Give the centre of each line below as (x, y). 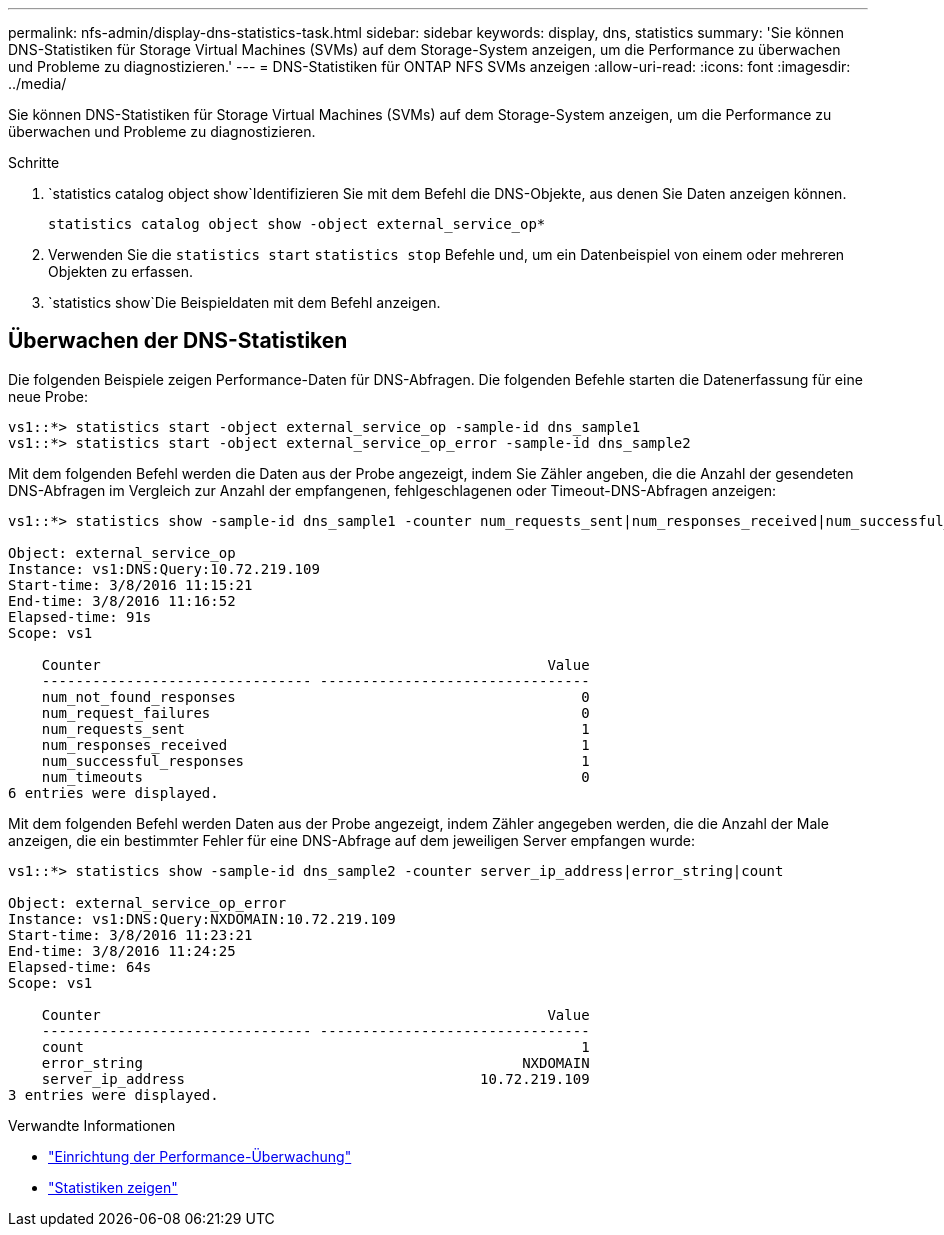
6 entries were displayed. (113, 792)
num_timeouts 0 (315, 776)
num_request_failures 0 (315, 712)
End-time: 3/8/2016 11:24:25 (122, 950)
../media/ (37, 83)
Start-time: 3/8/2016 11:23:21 (130, 934)
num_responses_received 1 (315, 744)
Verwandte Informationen (92, 1125)
